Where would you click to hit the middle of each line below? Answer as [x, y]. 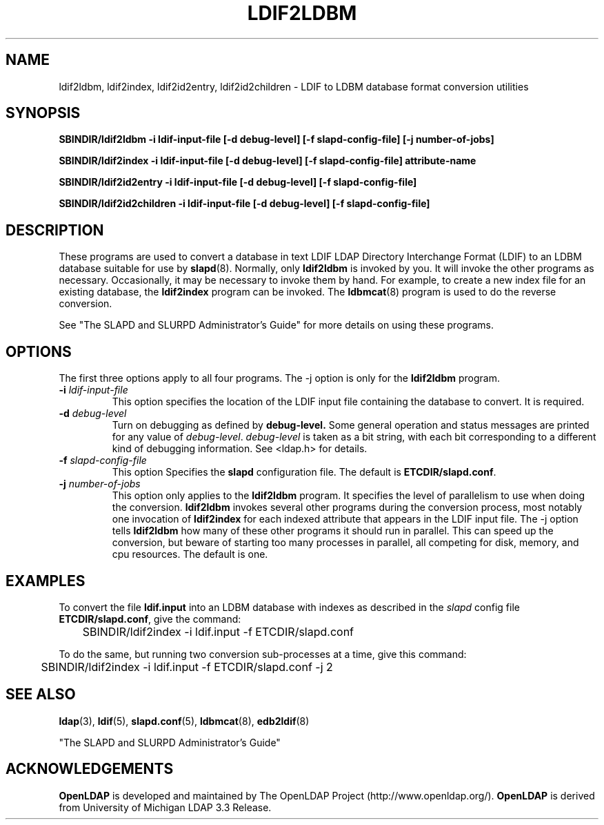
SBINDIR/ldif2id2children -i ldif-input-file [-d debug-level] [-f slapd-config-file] [244, 204]
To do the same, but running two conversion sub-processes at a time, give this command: [263, 654]
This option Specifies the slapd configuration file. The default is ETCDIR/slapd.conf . [304, 472]
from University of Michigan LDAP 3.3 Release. [165, 807]
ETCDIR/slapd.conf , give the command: [150, 619]
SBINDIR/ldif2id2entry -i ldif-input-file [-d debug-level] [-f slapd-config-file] [238, 182]
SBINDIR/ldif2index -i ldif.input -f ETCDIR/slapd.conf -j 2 [187, 667]
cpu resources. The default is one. [190, 554]
